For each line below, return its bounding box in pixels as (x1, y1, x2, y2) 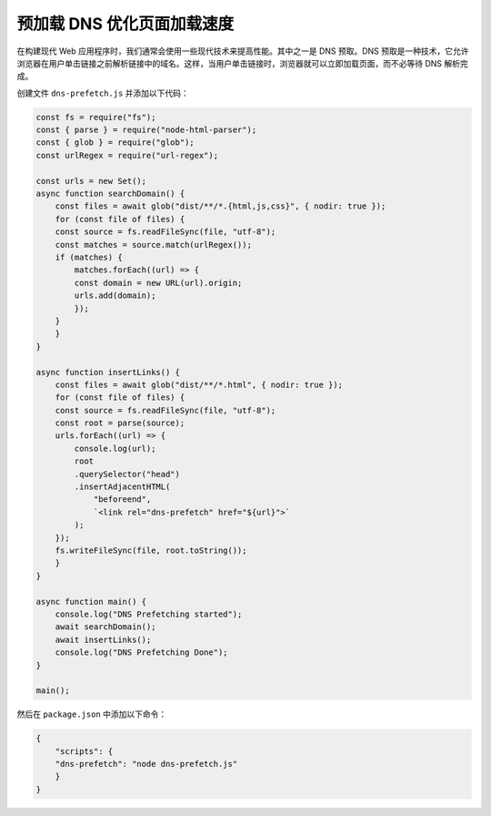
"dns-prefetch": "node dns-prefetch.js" (55, 759, 238, 770)
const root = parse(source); (55, 418, 185, 428)
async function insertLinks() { (35, 367, 181, 377)
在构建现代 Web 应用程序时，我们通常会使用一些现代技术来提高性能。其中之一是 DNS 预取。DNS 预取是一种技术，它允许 (16, 46, 469, 56)
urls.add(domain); (74, 291, 156, 301)
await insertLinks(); (55, 634, 152, 645)
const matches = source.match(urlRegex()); (55, 240, 252, 250)
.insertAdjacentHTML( (74, 482, 171, 492)
